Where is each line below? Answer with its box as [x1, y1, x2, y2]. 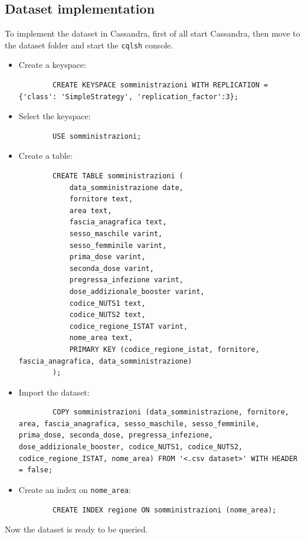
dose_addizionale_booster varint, [69, 287, 205, 296]
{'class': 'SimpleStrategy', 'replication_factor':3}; [18, 92, 239, 101]
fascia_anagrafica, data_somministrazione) [18, 357, 192, 365]
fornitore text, [69, 195, 133, 204]
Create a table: [18, 149, 73, 162]
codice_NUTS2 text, [69, 311, 146, 319]
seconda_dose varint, [69, 264, 154, 273]
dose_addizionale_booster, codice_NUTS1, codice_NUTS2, [18, 443, 243, 452]
